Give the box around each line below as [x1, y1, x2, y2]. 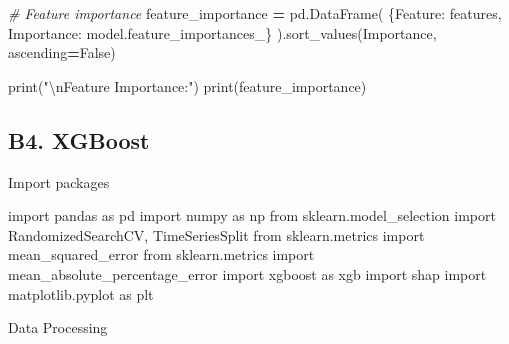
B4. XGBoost [8, 124, 150, 155]
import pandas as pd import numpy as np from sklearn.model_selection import [8, 205, 496, 226]
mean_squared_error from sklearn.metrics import [8, 244, 315, 265]
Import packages [8, 171, 110, 192]
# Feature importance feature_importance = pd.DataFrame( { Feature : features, [8, 3, 502, 23]
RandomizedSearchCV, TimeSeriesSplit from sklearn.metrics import [8, 224, 425, 245]
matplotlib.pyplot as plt [8, 283, 154, 304]
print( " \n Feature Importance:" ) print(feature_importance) [8, 75, 367, 96]
